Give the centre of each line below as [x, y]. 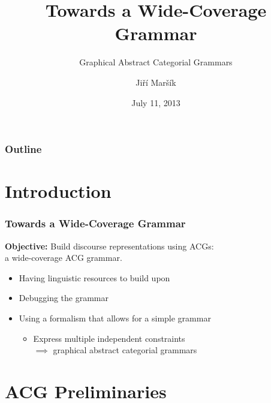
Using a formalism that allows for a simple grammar [115, 318]
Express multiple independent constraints [109, 338]
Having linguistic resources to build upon [94, 277]
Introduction [58, 191]
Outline [23, 149]
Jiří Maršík [156, 82]
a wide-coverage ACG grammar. [64, 258]
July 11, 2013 [156, 102]
